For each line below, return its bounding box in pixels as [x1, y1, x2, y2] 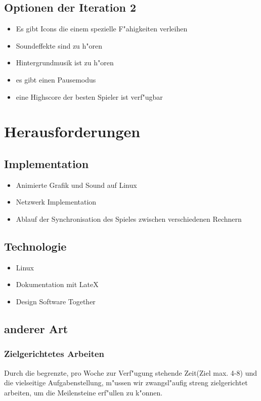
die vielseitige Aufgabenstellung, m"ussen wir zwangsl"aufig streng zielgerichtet [4, 377, 248, 388]
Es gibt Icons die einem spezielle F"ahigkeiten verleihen [16, 23, 188, 34]
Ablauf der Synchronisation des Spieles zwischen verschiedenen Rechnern [16, 213, 242, 224]
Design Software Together [16, 296, 96, 306]
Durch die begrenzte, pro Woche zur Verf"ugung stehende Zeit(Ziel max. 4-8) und [4, 367, 257, 378]
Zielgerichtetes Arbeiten [4, 347, 105, 360]
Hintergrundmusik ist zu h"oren [16, 57, 114, 68]
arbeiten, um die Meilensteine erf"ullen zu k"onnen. [4, 387, 163, 397]
